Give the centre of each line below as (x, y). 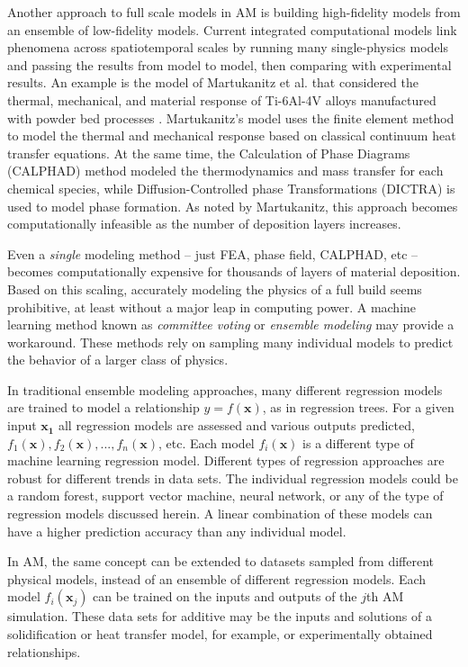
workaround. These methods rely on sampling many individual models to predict (230, 342)
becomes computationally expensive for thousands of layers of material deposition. (234, 271)
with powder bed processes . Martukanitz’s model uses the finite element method (231, 117)
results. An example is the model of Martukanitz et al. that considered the (213, 82)
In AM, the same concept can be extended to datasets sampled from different (220, 561)
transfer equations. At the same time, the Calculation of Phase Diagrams (209, 153)
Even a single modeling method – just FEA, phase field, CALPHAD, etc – (213, 253)
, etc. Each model (207, 442)
